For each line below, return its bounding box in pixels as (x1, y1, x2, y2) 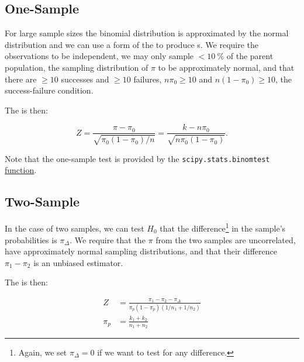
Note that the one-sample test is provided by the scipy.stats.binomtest (5, 152, 270, 164)
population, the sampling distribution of (5, 61, 148, 73)
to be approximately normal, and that (158, 61, 295, 73)
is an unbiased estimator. (33, 256, 123, 268)
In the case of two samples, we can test (5, 222, 144, 234)
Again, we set (18, 346, 67, 358)
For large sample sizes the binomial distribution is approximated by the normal (5, 27, 289, 39)
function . (5, 164, 37, 176)
